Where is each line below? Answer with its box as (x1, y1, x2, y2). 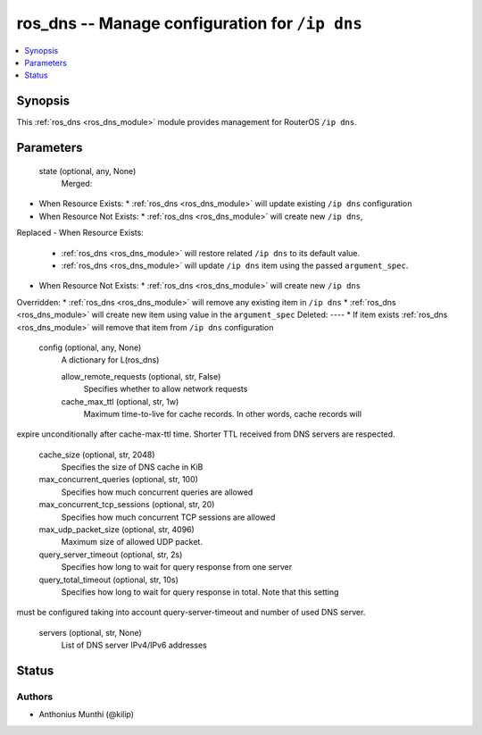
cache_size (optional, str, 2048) (38, 449, 155, 460)
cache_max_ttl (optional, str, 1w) (61, 396, 179, 406)
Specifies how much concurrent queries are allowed (61, 487, 253, 497)
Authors (16, 690, 54, 703)
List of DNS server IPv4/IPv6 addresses (61, 639, 207, 651)
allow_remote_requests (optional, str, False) (61, 371, 221, 381)
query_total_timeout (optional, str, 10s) (38, 574, 179, 585)
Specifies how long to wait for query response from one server (61, 562, 293, 572)
